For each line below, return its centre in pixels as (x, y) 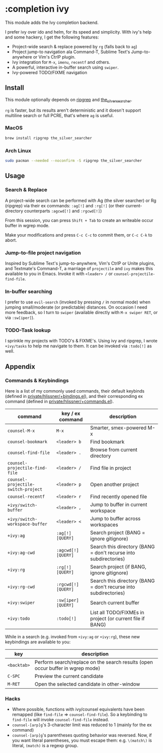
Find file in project (111, 468)
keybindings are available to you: (38, 642)
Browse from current (114, 450)
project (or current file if (117, 619)
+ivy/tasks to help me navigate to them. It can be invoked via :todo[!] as (78, 346)
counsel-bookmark (27, 442)
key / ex (71, 414)
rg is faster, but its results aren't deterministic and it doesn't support (73, 110)
